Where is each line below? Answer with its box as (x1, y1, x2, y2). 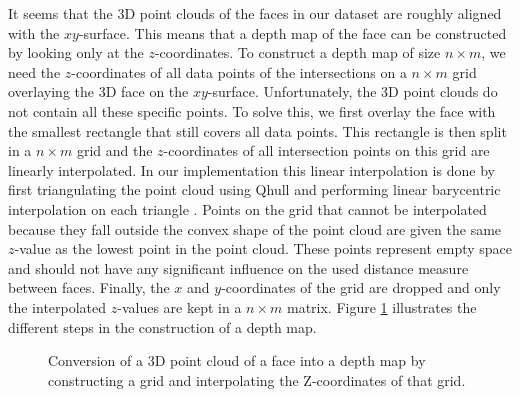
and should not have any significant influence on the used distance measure (8, 257, 469, 278)
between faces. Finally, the (8, 277, 170, 298)
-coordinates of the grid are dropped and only (221, 277, 501, 298)
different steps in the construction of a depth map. (8, 316, 317, 337)
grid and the (76, 140, 153, 161)
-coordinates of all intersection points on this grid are (163, 140, 490, 161)
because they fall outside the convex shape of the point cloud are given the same (8, 218, 502, 239)
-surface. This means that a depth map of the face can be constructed (78, 22, 507, 43)
